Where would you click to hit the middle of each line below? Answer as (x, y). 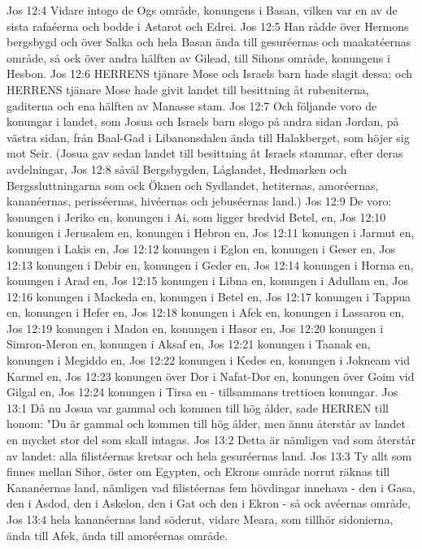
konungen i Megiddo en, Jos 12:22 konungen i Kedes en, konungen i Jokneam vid (209, 360)
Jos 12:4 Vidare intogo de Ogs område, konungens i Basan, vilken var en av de (202, 10)
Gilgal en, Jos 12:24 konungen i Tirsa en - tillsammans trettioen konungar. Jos (202, 392)
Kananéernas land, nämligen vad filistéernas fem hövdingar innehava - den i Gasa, (211, 487)
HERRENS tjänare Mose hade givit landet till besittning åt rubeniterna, (188, 89)
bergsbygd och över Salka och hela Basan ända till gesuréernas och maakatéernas (209, 42)
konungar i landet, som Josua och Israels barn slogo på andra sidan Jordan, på (203, 121)
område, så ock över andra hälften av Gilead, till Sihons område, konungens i (198, 57)
